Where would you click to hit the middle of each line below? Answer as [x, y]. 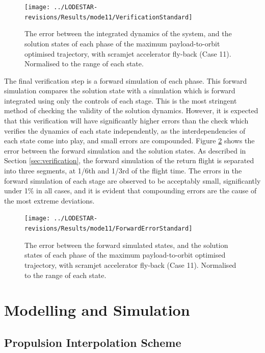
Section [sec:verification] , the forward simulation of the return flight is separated [129, 160]
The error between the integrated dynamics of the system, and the [128, 33]
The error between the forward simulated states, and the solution [126, 245]
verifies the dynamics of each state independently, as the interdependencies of [125, 130]
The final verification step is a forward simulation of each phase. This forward [126, 80]
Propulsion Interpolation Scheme [93, 342]
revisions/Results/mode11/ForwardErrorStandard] [109, 229]
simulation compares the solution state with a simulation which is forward [120, 91]
